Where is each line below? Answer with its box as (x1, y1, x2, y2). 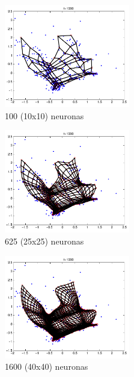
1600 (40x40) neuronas (5, 360, 88, 373)
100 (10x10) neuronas (5, 109, 84, 122)
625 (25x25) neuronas (5, 234, 84, 247)
